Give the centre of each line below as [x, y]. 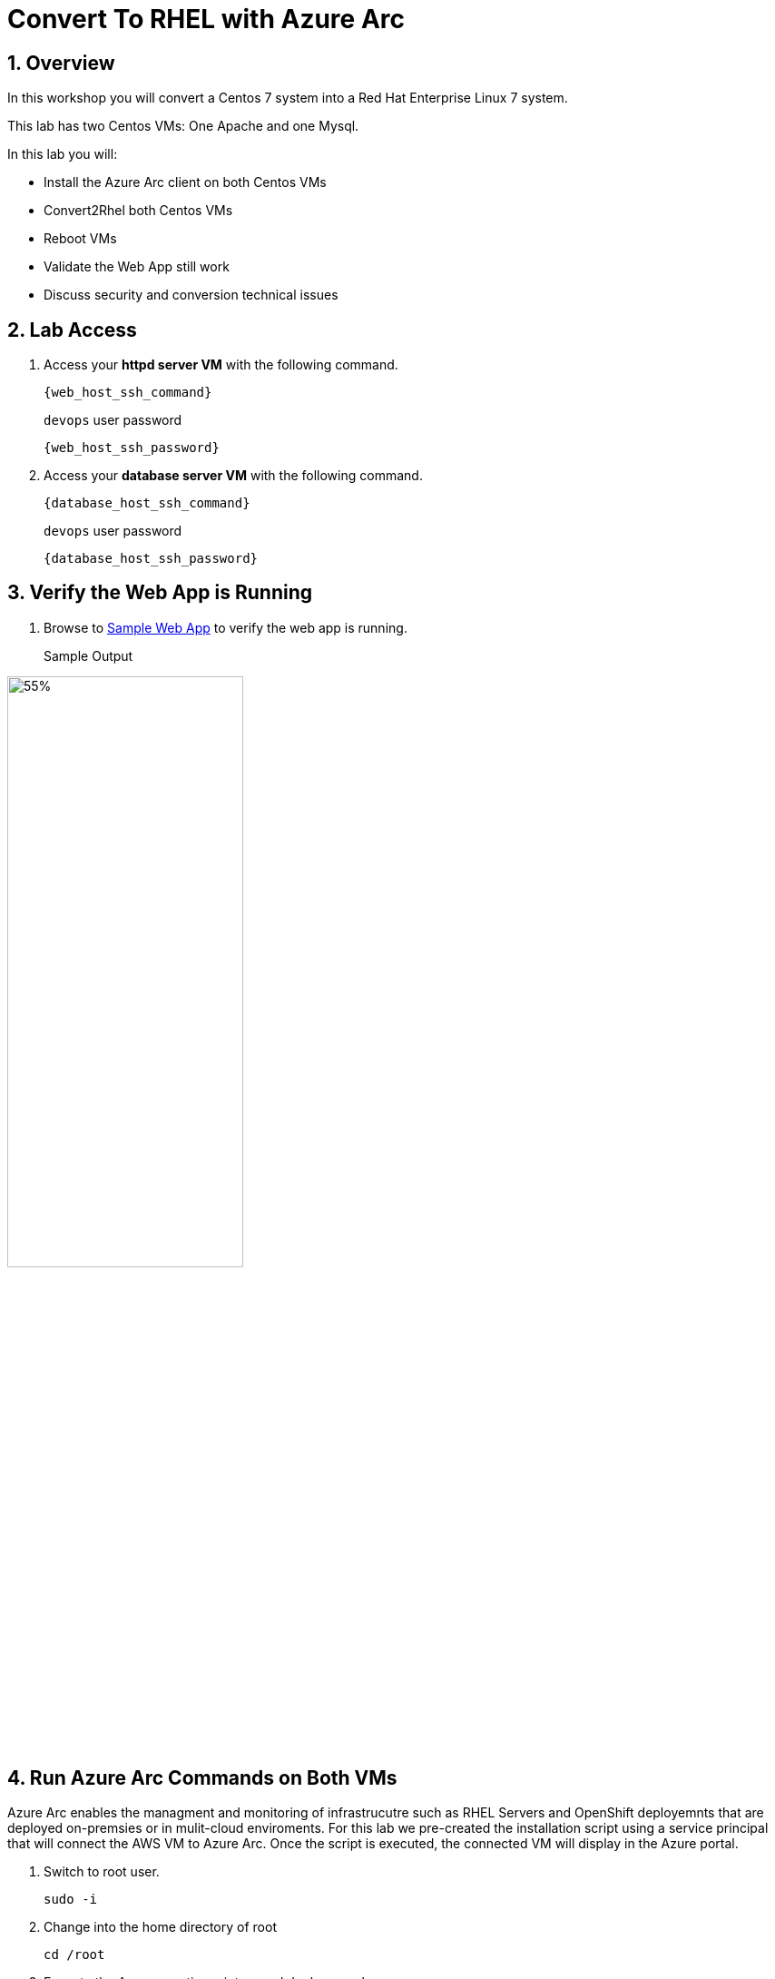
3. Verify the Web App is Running [160, 593]
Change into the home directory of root [160, 1927]
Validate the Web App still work [137, 267]
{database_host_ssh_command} [147, 503]
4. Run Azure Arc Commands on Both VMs [202, 1777]
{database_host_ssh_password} [151, 559]
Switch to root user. [102, 1872]
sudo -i [71, 1900]
